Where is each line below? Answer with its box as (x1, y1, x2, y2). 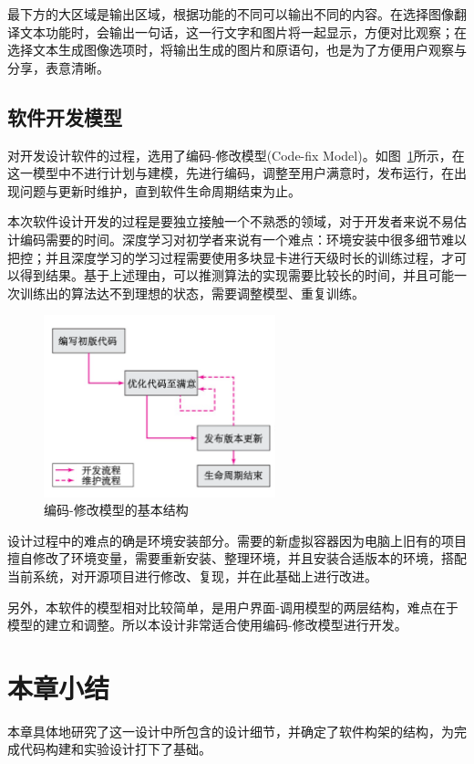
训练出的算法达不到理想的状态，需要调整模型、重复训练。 (19, 283, 365, 302)
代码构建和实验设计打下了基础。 (19, 739, 211, 759)
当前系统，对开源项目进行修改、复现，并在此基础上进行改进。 (7, 566, 377, 585)
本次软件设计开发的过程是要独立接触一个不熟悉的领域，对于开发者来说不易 (7, 212, 454, 231)
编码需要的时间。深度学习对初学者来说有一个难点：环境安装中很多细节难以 (19, 229, 467, 248)
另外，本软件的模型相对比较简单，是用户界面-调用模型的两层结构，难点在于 (7, 597, 459, 616)
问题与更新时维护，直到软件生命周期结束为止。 (19, 181, 301, 200)
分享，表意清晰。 (7, 58, 109, 77)
